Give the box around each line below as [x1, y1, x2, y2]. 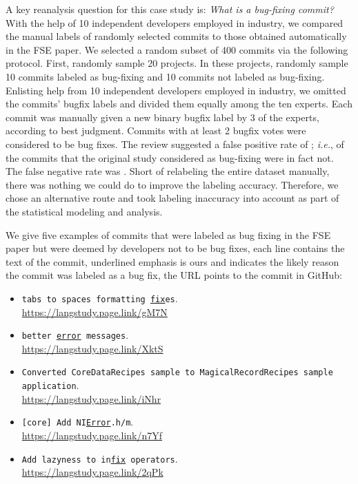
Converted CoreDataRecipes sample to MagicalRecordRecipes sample [21, 368, 333, 378]
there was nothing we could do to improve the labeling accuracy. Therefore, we [6, 177, 339, 191]
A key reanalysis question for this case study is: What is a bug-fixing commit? [6, 2, 334, 16]
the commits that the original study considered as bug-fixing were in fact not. [6, 150, 334, 165]
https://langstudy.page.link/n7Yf [21, 428, 163, 442]
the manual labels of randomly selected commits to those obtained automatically [6, 29, 347, 43]
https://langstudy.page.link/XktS [21, 341, 163, 355]
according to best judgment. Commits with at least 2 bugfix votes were [6, 123, 306, 138]
